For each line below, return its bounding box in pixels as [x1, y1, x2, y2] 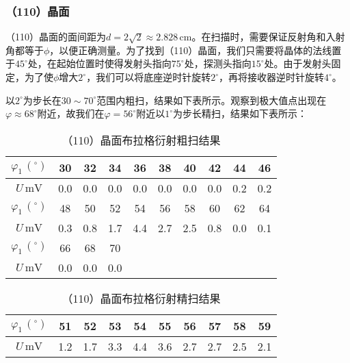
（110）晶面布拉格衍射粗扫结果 [62, 132, 221, 148]
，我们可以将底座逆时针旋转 [86, 70, 211, 84]
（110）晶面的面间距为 [5, 29, 106, 44]
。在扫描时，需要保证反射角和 [191, 29, 326, 44]
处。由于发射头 [264, 56, 332, 71]
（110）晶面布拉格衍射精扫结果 [62, 290, 221, 306]
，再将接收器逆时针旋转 [219, 70, 325, 84]
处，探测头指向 [184, 56, 252, 71]
